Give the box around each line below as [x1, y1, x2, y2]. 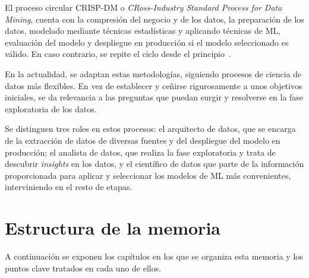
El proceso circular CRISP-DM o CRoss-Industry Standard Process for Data [5, 1, 282, 13]
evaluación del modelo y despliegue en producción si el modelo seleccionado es [5, 36, 289, 48]
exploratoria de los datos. [5, 102, 97, 115]
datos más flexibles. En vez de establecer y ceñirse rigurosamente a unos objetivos [5, 79, 302, 91]
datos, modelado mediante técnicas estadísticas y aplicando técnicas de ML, [5, 24, 281, 37]
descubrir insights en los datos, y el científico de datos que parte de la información [5, 157, 304, 170]
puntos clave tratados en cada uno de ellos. [5, 261, 162, 274]
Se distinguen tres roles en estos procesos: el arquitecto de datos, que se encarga [5, 122, 296, 135]
